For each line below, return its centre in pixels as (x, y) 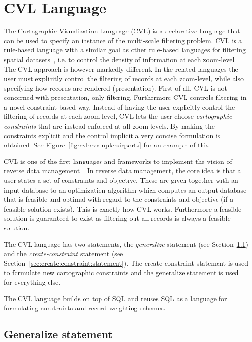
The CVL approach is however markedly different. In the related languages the (121, 69)
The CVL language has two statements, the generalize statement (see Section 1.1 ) (126, 244)
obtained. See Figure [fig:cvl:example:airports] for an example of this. (107, 145)
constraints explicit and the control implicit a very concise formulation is (112, 135)
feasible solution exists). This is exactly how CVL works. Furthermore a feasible (123, 208)
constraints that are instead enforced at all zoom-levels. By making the (109, 126)
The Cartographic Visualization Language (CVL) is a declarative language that (122, 31)
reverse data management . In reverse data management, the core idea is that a (123, 171)
